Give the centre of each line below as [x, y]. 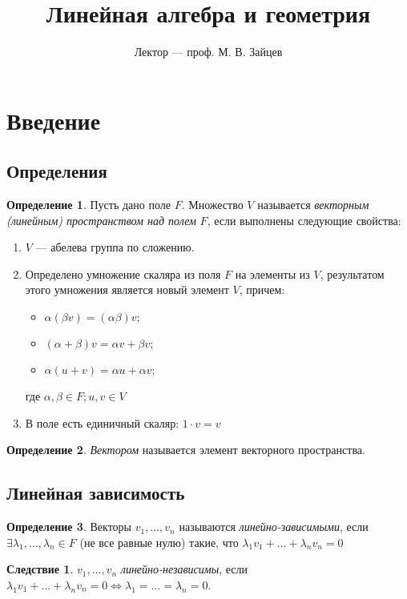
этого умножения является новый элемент [127, 289]
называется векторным [313, 205]
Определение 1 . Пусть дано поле [89, 205]
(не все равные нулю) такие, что [159, 542]
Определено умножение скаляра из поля [123, 273]
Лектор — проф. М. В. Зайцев [208, 52]
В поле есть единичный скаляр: [102, 422]
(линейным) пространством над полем [101, 220]
